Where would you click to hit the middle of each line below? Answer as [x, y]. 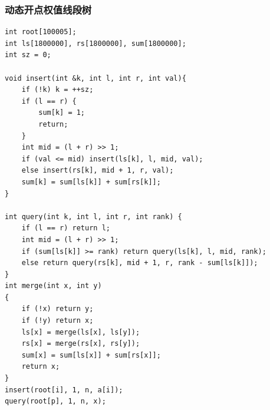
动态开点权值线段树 [48, 9]
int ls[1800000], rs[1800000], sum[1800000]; [96, 43]
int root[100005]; [41, 32]
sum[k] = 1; [62, 113]
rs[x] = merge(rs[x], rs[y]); [81, 344]
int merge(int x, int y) [53, 286]
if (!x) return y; [57, 309]
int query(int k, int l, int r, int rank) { [93, 216]
